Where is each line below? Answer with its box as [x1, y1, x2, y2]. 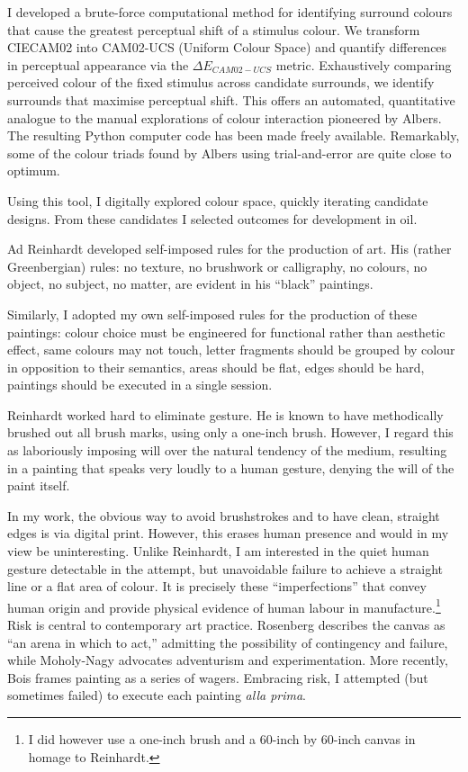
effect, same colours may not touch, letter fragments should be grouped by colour [7, 340, 455, 359]
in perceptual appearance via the [7, 55, 189, 74]
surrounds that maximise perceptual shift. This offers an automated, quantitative [7, 90, 455, 109]
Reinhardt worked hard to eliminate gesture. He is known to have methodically [7, 405, 444, 424]
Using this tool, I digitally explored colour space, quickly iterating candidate [7, 191, 428, 210]
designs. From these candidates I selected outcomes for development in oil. [7, 209, 418, 228]
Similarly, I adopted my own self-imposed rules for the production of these [7, 304, 418, 323]
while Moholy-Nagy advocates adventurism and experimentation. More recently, [7, 651, 448, 669]
